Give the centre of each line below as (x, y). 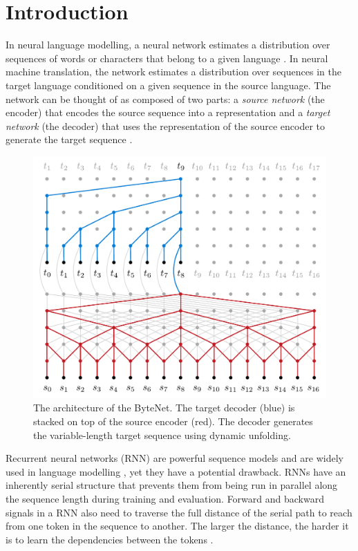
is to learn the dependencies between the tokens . (110, 539)
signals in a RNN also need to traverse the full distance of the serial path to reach (179, 512)
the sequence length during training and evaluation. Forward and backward (165, 498)
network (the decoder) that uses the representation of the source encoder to (166, 125)
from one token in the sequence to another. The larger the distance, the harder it (177, 526)
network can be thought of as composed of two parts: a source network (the (165, 99)
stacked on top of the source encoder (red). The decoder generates (173, 421)
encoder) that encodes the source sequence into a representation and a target (168, 112)
